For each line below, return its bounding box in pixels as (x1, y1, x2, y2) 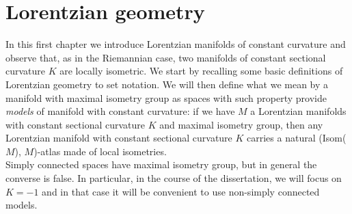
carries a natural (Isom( (247, 131, 347, 145)
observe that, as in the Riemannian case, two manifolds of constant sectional (5, 50, 326, 64)
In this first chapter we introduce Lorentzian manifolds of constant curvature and (5, 37, 346, 51)
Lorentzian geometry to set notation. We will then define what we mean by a (5, 77, 329, 91)
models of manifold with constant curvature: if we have (5, 104, 235, 118)
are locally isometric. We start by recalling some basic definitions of (59, 64, 343, 78)
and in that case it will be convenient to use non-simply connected (42, 184, 320, 198)
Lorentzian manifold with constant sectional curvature (5, 131, 232, 145)
